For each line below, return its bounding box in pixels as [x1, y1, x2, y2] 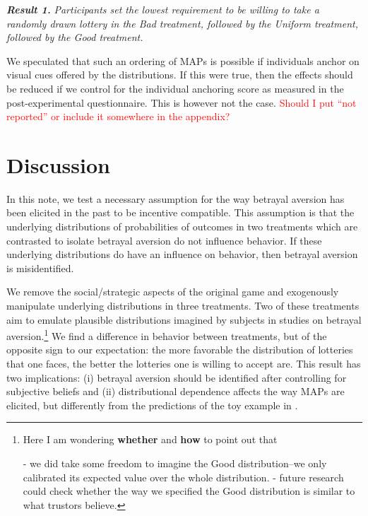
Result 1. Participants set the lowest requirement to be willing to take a [6, 2, 319, 16]
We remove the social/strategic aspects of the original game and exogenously [6, 284, 339, 299]
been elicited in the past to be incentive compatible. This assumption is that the [6, 205, 355, 220]
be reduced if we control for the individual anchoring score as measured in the [6, 81, 344, 95]
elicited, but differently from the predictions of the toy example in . [6, 397, 298, 412]
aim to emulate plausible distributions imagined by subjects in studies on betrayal [6, 312, 362, 327]
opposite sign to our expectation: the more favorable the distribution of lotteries [6, 342, 353, 357]
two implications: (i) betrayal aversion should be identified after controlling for [6, 370, 347, 385]
